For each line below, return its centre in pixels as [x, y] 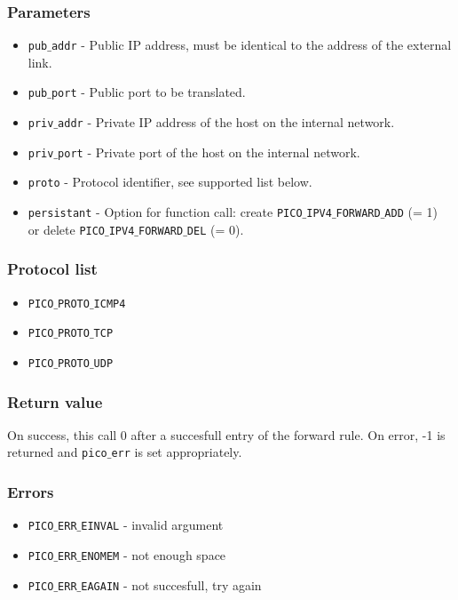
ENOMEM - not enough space [154, 554]
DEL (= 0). [215, 229]
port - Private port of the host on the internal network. [209, 152]
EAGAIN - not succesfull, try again [171, 584]
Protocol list [52, 269]
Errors [31, 491]
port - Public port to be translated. [148, 92]
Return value [55, 401]
